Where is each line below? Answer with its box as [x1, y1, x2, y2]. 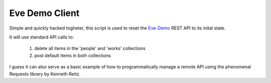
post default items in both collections [34, 52, 111, 58]
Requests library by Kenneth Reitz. [9, 70, 81, 77]
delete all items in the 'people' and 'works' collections [34, 45, 146, 51]
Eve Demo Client [9, 7, 80, 18]
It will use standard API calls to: [9, 34, 74, 40]
